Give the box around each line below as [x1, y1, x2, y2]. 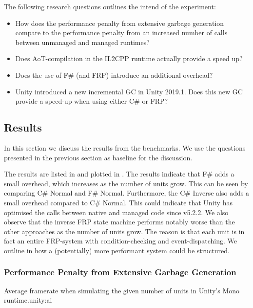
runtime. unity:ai [4, 295, 52, 305]
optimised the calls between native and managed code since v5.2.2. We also [4, 207, 229, 217]
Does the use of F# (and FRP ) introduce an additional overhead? [15, 69, 213, 80]
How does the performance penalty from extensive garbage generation [15, 18, 224, 28]
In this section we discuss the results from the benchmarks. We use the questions [4, 142, 246, 153]
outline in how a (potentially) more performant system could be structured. [4, 245, 230, 255]
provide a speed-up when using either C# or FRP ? [15, 96, 168, 106]
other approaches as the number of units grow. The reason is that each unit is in [4, 226, 245, 236]
